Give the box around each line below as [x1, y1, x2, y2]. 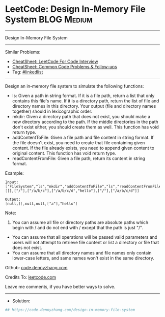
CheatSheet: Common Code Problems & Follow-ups [12, 63, 117, 69]
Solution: [12, 298, 30, 304]
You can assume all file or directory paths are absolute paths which [12, 219, 149, 225]
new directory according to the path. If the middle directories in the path [12, 119, 159, 125]
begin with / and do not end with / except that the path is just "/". [12, 224, 143, 230]
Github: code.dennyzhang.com [5, 264, 68, 270]
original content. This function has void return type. [12, 150, 116, 156]
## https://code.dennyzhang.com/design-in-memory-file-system [5, 307, 135, 312]
